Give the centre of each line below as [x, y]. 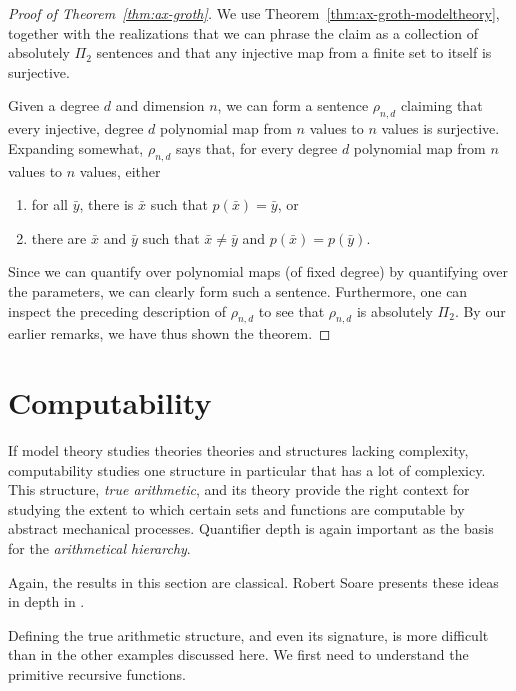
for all [50, 204]
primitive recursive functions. [97, 673]
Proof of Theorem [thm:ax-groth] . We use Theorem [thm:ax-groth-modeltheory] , [254, 13]
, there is [106, 204]
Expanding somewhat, [76, 147]
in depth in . [46, 601]
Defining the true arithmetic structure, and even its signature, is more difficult [248, 634]
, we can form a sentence [293, 105]
